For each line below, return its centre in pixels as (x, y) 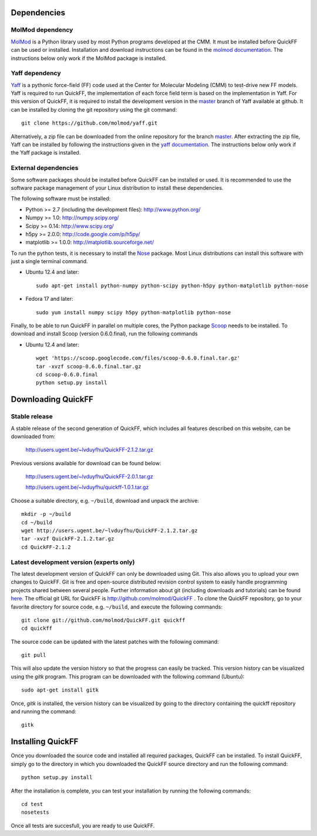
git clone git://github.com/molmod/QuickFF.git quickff (103, 620)
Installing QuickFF (45, 742)
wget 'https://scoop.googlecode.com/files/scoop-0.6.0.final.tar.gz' (138, 358)
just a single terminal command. (49, 261)
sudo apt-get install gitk (60, 690)
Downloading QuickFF (52, 399)
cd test (32, 804)
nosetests (35, 813)
